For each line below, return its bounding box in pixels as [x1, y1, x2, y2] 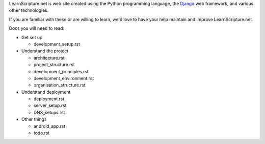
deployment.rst [33, 96, 65, 102]
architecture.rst [33, 55, 65, 61]
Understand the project [21, 48, 69, 54]
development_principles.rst [33, 68, 89, 74]
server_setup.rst [33, 103, 67, 108]
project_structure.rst [33, 62, 75, 68]
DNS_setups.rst [33, 109, 65, 115]
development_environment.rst [33, 75, 94, 81]
